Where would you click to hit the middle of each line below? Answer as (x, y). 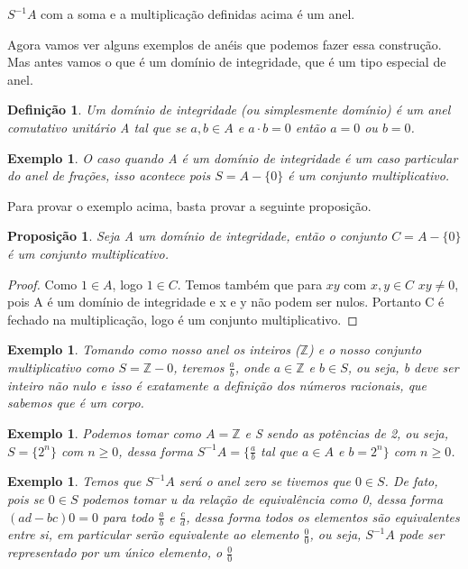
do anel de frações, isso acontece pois (109, 175)
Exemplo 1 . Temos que (74, 481)
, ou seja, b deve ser (403, 367)
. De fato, (411, 481)
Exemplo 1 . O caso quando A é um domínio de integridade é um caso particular (233, 157)
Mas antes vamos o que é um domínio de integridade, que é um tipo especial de (227, 62)
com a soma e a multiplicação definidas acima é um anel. (198, 14)
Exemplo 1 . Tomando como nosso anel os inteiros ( (154, 349)
